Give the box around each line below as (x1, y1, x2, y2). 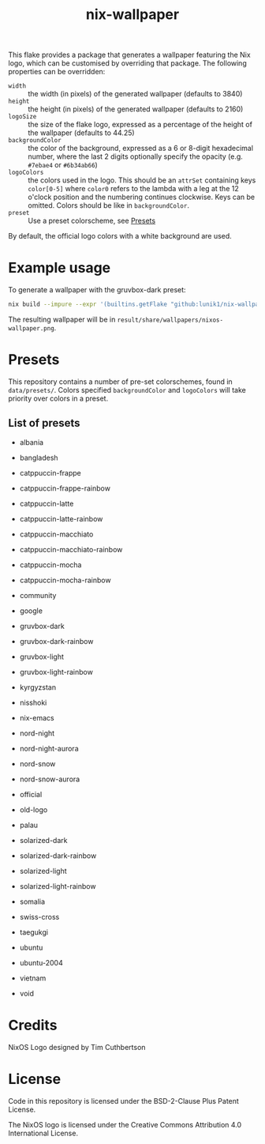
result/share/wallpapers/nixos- (117, 316, 223, 324)
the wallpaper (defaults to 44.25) (28, 128, 136, 137)
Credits (8, 1016, 58, 1034)
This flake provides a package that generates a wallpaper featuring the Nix (8, 50, 251, 60)
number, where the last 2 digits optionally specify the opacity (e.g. (28, 152, 243, 161)
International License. (8, 1128, 79, 1138)
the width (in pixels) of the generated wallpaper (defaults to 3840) (28, 89, 243, 99)
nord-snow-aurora (19, 774, 80, 784)
